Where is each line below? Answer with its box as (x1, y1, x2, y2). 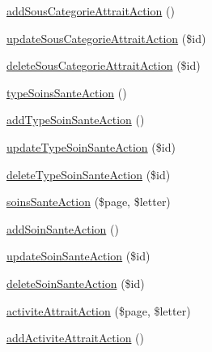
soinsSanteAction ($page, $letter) (6, 193, 171, 210)
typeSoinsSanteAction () (6, 84, 127, 101)
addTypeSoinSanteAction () (6, 111, 145, 128)
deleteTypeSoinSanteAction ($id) (6, 165, 171, 182)
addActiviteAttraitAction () (6, 329, 145, 346)
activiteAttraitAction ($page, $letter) (6, 302, 191, 319)
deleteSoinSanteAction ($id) (6, 274, 145, 291)
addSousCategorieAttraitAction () (6, 2, 175, 19)
